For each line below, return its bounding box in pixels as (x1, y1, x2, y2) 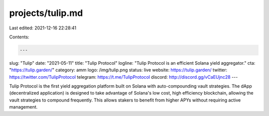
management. (9, 104, 38, 110)
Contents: (9, 34, 29, 40)
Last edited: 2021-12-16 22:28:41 (9, 25, 77, 31)
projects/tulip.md (9, 7, 83, 18)
